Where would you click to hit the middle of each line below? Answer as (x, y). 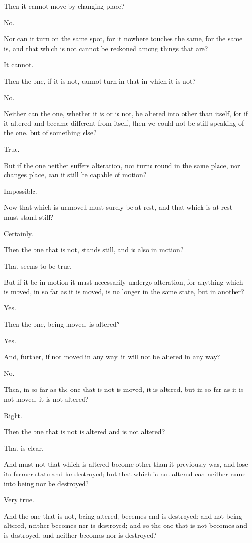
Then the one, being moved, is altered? (62, 324)
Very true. (19, 500)
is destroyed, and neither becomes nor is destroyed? (80, 535)
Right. (13, 415)
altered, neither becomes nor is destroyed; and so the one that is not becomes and (126, 525)
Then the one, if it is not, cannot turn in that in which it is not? (100, 80)
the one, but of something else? (50, 132)
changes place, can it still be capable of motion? (75, 175)
